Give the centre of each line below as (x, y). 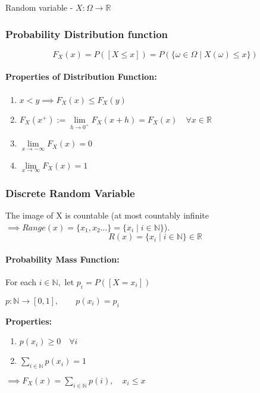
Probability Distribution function (87, 34)
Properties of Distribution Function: (81, 77)
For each (21, 282)
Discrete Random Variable (70, 193)
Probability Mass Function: (62, 259)
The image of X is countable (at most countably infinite (107, 215)
